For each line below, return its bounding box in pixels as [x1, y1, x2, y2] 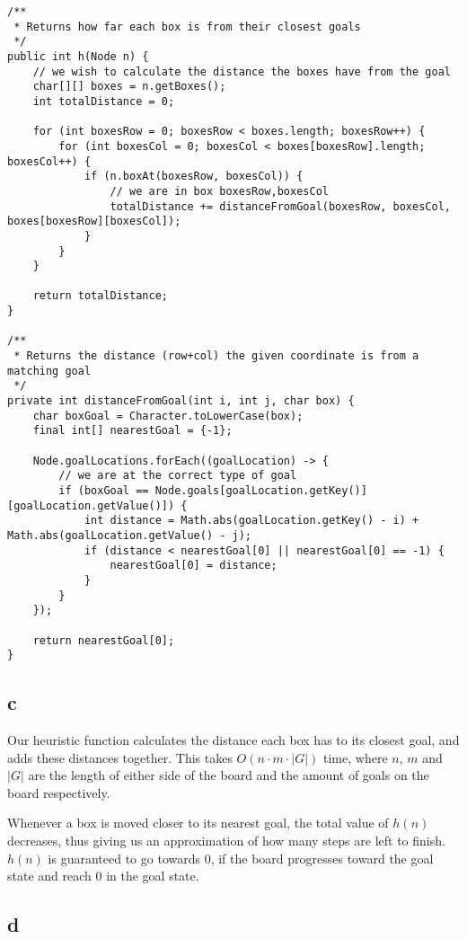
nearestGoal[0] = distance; [110, 559, 278, 572]
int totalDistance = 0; [32, 94, 175, 108]
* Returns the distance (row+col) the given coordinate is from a [13, 350, 419, 363]
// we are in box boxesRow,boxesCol [110, 184, 329, 198]
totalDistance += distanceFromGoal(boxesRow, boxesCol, [110, 199, 451, 213]
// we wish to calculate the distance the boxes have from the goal [32, 65, 451, 78]
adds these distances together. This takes [7, 748, 233, 766]
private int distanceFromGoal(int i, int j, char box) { [7, 394, 355, 408]
